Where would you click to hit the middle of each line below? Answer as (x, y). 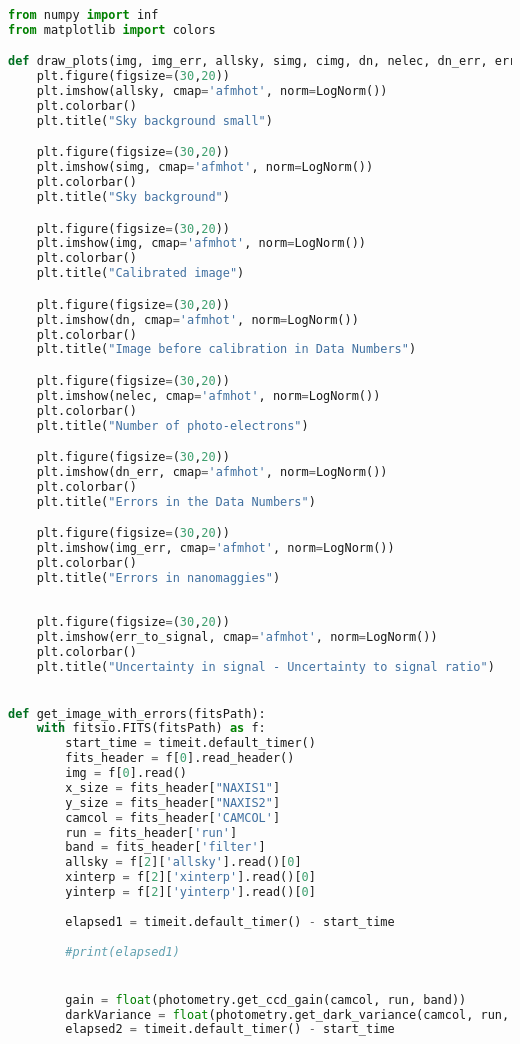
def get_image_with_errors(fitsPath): (137, 713)
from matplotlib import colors (112, 29)
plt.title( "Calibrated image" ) (140, 273)
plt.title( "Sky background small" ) (154, 120)
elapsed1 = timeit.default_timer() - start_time (230, 921)
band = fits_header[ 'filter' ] (165, 847)
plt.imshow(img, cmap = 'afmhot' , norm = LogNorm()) (201, 243)
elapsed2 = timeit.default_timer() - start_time (230, 1029)
